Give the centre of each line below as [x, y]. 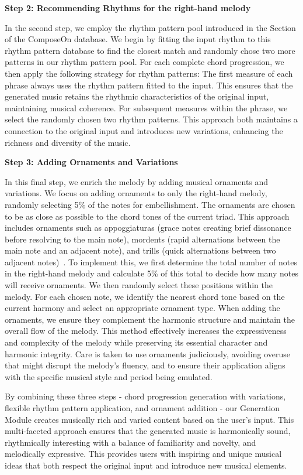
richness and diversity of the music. [68, 142]
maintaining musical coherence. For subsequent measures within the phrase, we [146, 107]
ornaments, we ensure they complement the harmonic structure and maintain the [150, 319]
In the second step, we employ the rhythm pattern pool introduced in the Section [150, 27]
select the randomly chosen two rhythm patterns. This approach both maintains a [151, 119]
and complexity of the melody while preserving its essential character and [136, 342]
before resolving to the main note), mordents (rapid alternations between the [142, 239]
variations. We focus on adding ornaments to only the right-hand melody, [136, 193]
